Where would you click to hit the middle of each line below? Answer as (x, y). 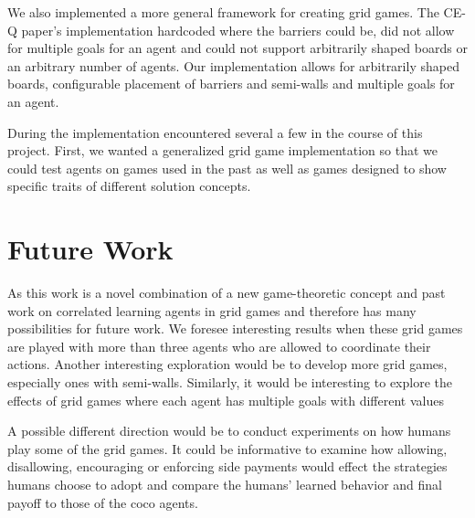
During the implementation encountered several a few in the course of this (215, 132)
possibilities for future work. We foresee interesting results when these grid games (235, 328)
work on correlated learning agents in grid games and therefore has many (212, 310)
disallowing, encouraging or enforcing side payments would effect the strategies (227, 466)
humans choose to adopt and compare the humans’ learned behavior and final (225, 484)
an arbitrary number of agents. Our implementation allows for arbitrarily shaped (233, 65)
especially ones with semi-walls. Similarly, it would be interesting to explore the (230, 382)
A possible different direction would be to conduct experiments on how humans (229, 431)
